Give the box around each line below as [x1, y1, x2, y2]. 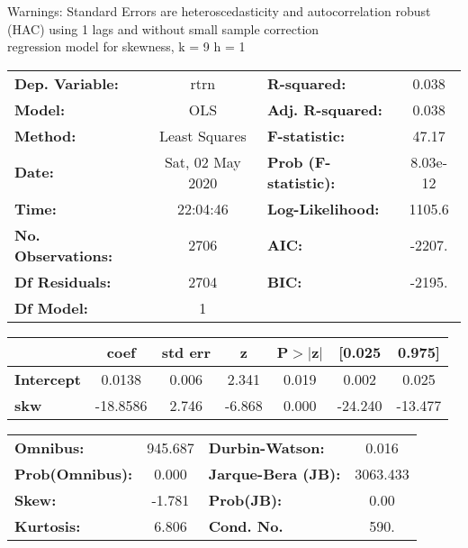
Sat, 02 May [164, 151, 241, 172]
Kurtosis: [14, 515, 81, 536]
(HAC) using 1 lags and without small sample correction [7, 19, 319, 38]
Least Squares [158, 124, 247, 146]
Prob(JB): [208, 489, 283, 510]
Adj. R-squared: [266, 98, 382, 120]
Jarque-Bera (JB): [208, 462, 341, 484]
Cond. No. [208, 515, 283, 536]
